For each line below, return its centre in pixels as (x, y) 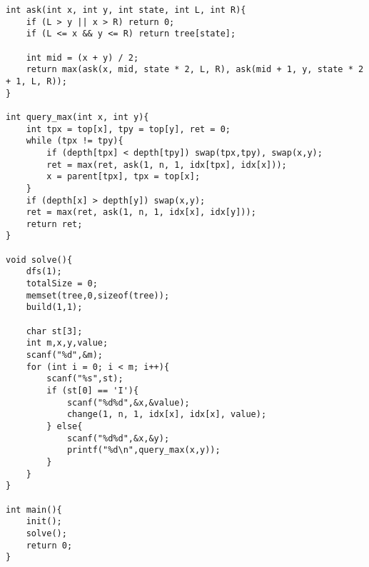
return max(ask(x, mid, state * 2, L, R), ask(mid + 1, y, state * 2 (195, 70)
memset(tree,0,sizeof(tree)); (98, 295)
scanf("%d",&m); (65, 355)
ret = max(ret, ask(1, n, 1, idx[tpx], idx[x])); (167, 165)
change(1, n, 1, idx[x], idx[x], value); (167, 415)
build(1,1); (54, 307)
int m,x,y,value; (67, 343)
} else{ (65, 426)
